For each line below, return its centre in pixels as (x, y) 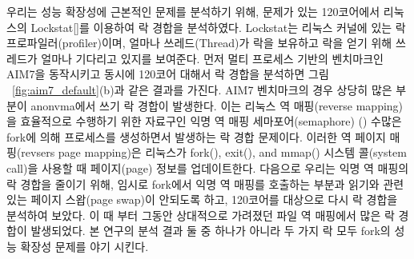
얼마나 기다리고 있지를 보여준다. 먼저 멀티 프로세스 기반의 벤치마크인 (212, 58)
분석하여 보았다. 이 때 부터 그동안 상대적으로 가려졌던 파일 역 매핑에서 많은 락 (201, 215)
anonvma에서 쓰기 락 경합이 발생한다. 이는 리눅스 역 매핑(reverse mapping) (217, 105)
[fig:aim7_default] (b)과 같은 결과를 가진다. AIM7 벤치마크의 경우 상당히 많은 (202, 89)
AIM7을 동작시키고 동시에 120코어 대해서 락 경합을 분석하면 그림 (168, 74)
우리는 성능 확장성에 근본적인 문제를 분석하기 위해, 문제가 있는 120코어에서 (193, 11)
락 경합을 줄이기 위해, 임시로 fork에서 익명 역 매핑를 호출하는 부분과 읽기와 (193, 183)
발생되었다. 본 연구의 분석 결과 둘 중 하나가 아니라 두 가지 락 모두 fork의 (211, 231)
